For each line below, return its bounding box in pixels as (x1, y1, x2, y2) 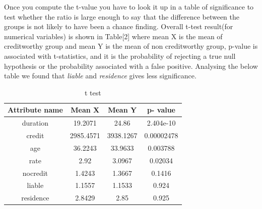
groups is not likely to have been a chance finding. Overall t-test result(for (4, 21, 233, 32)
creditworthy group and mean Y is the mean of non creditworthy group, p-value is (4, 41, 258, 51)
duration (22, 118, 48, 128)
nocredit (22, 167, 48, 178)
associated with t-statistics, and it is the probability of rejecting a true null (4, 50, 236, 61)
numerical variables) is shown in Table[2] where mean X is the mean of (4, 31, 223, 41)
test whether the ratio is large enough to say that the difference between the (4, 11, 239, 22)
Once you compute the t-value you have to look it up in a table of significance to (4, 2, 254, 12)
